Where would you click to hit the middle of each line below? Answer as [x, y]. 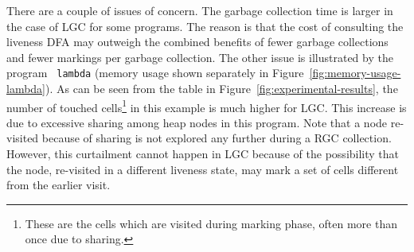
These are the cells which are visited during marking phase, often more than [211, 223]
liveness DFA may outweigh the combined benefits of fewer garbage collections [197, 42]
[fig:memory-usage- [355, 73]
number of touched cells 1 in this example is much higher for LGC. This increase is [207, 106]
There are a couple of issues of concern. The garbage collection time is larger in [200, 10]
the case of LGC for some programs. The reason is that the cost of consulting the [205, 26]
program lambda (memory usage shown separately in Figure [155, 73]
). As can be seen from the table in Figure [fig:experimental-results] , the [222, 89]
